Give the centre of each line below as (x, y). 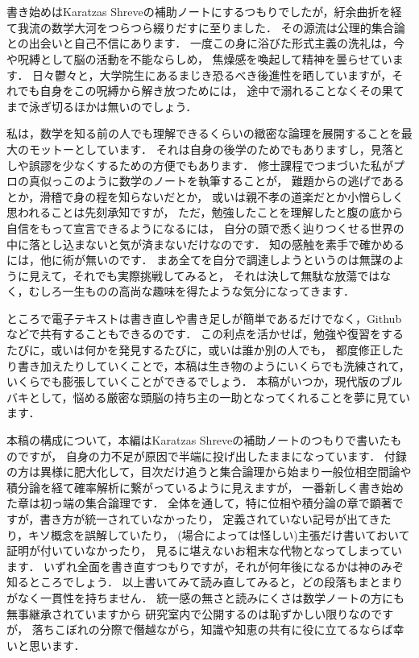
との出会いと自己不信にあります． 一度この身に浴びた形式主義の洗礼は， (200, 43)
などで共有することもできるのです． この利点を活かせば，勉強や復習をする (205, 334)
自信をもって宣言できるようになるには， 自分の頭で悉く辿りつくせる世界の (205, 228)
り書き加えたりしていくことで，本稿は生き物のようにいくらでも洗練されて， (208, 365)
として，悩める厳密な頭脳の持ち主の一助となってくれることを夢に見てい (220, 397)
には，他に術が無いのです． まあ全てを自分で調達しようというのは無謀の (200, 260)
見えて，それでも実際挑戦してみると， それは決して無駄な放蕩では (204, 275)
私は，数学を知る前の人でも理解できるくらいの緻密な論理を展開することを (204, 133)
